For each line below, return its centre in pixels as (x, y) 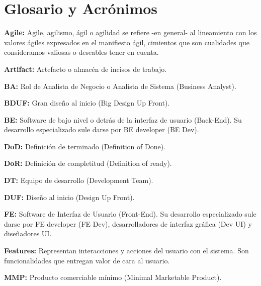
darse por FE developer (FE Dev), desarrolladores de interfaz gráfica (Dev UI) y (128, 223)
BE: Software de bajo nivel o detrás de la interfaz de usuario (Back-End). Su (123, 119)
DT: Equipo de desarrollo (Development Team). (79, 180)
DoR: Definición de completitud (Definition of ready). (88, 163)
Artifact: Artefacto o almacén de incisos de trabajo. (85, 69)
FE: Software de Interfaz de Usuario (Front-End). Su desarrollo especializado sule (130, 214)
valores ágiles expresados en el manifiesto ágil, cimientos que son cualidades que (127, 42)
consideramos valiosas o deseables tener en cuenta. (81, 52)
